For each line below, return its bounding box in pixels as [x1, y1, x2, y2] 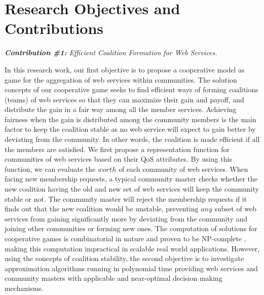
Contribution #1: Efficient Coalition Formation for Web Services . [5, 47, 217, 58]
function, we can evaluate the [5, 163, 96, 174]
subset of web [214, 203, 257, 214]
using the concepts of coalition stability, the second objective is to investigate [5, 253, 244, 264]
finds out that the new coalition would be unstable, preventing [5, 203, 199, 214]
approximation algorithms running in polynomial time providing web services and [5, 263, 258, 273]
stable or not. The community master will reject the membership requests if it [5, 193, 247, 204]
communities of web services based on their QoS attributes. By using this [5, 154, 232, 164]
